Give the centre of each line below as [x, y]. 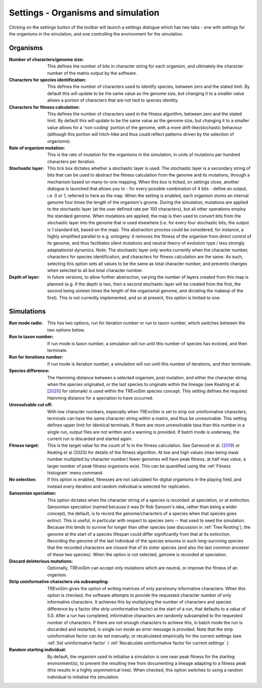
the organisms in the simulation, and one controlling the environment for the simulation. [96, 34]
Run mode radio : [26, 323]
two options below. [66, 330]
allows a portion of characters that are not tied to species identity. [113, 100]
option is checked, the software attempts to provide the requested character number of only [139, 595]
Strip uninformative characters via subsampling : [59, 582]
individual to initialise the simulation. [83, 677]
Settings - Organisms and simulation [84, 13]
